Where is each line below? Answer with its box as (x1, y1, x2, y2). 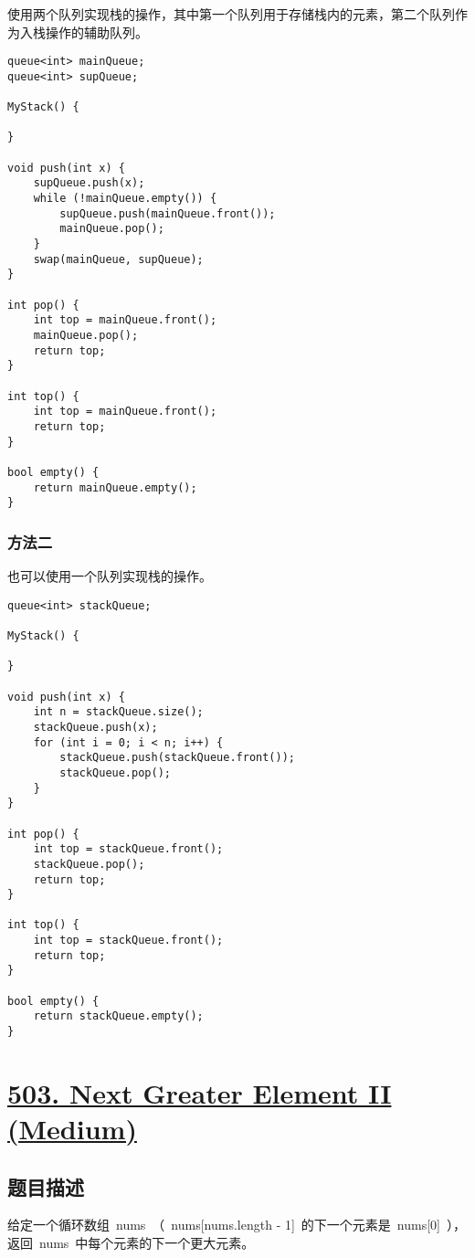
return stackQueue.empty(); (33, 1010, 204, 1023)
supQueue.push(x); (33, 176, 145, 190)
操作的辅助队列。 (45, 22, 148, 41)
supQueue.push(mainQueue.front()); (59, 206, 276, 220)
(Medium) (7, 1110, 137, 1147)
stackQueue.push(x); (33, 720, 158, 734)
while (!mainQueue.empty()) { (33, 192, 217, 206)
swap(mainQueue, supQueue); (33, 252, 204, 266)
